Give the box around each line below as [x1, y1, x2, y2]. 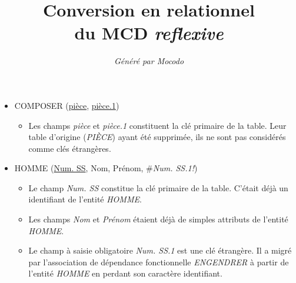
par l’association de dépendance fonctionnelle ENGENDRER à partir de [28, 255, 289, 268]
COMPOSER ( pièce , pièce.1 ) [14, 99, 119, 111]
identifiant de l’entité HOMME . [28, 193, 142, 205]
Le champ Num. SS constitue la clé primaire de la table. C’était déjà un [28, 181, 288, 194]
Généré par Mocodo [114, 55, 184, 67]
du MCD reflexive [74, 21, 224, 45]
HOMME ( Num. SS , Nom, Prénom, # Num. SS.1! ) [14, 162, 198, 174]
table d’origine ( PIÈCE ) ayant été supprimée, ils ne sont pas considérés [28, 131, 286, 143]
